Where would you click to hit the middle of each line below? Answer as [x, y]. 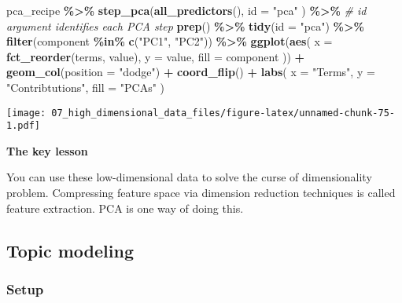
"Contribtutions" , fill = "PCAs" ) [86, 87]
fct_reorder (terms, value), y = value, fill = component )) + [156, 56]
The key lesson [47, 150]
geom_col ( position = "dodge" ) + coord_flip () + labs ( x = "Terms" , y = [191, 72]
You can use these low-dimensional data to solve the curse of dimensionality [189, 177]
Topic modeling [70, 250]
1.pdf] [23, 126]
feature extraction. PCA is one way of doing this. [125, 208]
